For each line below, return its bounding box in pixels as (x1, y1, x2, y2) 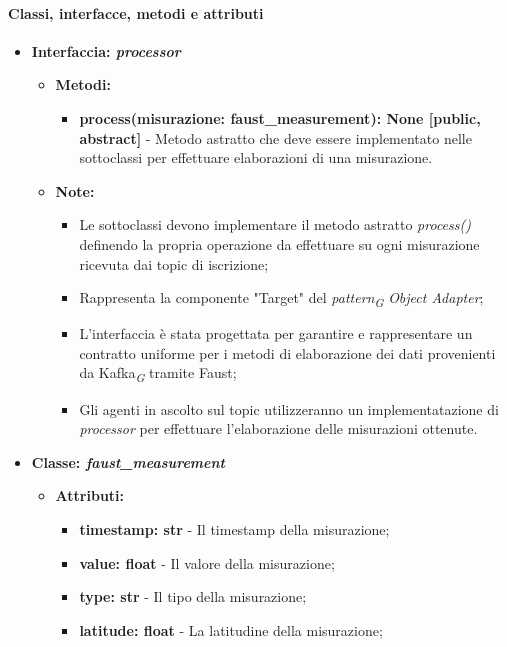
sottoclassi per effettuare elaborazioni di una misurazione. (79, 147, 433, 168)
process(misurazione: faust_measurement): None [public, (79, 107, 481, 128)
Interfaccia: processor (31, 40, 181, 61)
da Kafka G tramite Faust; (79, 362, 237, 386)
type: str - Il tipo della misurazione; (79, 586, 307, 607)
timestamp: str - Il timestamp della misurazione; (79, 518, 390, 539)
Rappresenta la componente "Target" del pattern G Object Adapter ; (79, 287, 484, 310)
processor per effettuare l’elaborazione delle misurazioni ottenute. (79, 418, 478, 439)
